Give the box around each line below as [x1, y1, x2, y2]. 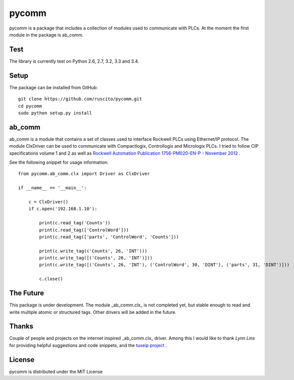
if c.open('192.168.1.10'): [28, 206, 97, 212]
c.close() [39, 276, 63, 282]
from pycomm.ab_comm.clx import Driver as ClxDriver [18, 171, 150, 177]
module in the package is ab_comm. [9, 32, 83, 38]
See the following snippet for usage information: [9, 159, 108, 165]
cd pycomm [18, 103, 42, 109]
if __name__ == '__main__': [18, 185, 87, 191]
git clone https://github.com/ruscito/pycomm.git [18, 96, 142, 102]
